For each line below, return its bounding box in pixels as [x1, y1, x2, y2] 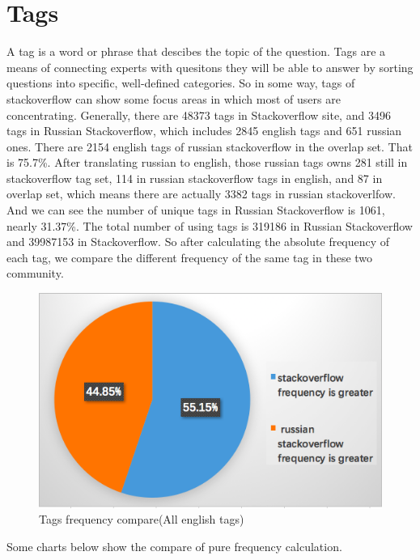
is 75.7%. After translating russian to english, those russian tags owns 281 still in [6, 154, 408, 171]
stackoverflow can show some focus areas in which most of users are [6, 90, 341, 107]
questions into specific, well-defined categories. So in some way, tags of [6, 74, 355, 91]
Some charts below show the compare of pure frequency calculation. [6, 537, 342, 554]
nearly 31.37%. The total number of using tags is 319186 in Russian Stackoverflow [6, 217, 413, 234]
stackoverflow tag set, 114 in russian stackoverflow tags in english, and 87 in [6, 169, 383, 186]
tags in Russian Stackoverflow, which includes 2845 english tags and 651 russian [6, 122, 402, 139]
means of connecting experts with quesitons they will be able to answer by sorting [6, 58, 414, 75]
